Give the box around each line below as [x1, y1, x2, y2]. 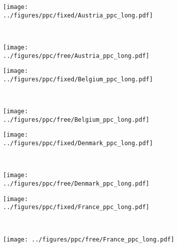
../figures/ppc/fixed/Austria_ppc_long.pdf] [3, 11, 153, 19]
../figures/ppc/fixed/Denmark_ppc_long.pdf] [3, 140, 153, 147]
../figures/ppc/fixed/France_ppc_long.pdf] [3, 204, 150, 211]
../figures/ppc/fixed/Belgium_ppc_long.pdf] [3, 75, 153, 83]
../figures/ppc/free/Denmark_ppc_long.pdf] [3, 180, 150, 187]
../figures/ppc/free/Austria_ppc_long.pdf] [3, 52, 150, 59]
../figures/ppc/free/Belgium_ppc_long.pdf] [3, 116, 150, 123]
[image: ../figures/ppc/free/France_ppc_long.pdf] [3, 236, 175, 243]
